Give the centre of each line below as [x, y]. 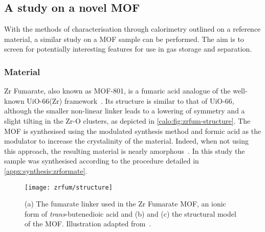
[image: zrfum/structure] [69, 187]
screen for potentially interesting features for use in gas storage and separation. [128, 49]
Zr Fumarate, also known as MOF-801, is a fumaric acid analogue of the [117, 91]
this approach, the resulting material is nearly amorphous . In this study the [125, 150]
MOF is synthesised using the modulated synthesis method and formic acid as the [133, 131]
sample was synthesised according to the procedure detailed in [102, 161]
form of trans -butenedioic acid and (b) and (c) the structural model [130, 213]
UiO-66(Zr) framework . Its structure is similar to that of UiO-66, [130, 100]
